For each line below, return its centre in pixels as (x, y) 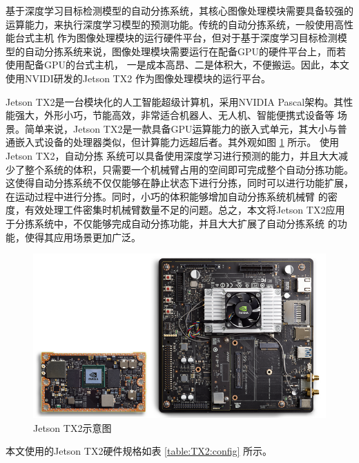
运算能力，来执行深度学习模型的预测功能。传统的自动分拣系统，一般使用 (170, 24)
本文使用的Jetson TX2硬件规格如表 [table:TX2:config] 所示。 (139, 451)
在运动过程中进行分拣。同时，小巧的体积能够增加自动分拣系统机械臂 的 (167, 196)
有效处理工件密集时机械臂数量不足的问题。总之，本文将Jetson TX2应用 (185, 210)
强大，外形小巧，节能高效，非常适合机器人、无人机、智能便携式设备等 (174, 115)
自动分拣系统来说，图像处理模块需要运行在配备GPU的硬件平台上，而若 (185, 51)
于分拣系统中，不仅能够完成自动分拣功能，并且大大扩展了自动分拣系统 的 (172, 223)
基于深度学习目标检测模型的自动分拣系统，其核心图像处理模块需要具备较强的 (179, 10)
